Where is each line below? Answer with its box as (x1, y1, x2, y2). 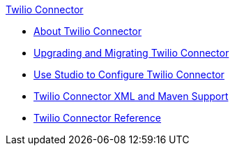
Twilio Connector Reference (33, 112, 162, 124)
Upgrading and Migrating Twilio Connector (33, 47, 229, 59)
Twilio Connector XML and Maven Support (33, 90, 229, 102)
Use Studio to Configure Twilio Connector (33, 69, 225, 80)
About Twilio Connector (33, 25, 142, 37)
